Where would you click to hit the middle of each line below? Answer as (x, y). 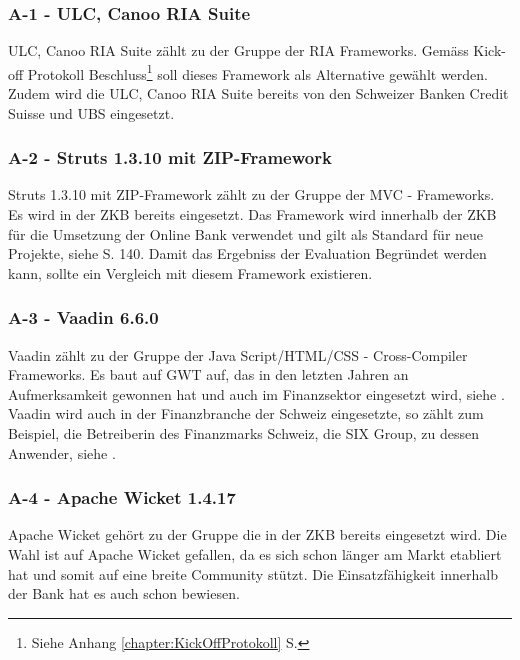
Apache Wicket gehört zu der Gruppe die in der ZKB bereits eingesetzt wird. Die (257, 534)
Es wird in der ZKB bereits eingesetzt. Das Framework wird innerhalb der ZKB (252, 214)
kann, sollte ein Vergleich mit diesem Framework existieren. (190, 272)
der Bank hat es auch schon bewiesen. (124, 593)
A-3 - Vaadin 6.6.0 (83, 317)
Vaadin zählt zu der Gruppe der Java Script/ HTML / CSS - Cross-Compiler (238, 354)
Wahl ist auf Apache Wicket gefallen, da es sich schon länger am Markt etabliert (255, 554)
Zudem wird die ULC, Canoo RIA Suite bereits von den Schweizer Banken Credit (258, 93)
